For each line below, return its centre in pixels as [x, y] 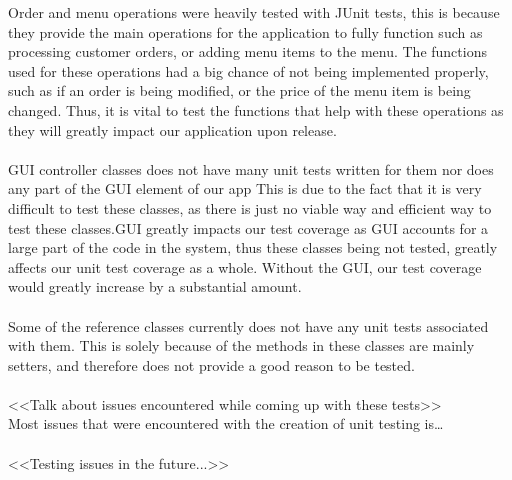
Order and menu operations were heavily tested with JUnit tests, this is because [254, 12]
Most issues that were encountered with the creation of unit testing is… [226, 423]
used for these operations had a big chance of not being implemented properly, [248, 70]
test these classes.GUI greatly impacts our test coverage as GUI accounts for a [248, 227]
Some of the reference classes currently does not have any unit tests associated [248, 325]
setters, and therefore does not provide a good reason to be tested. [211, 364]
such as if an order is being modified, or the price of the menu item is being [239, 90]
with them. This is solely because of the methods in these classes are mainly [241, 345]
